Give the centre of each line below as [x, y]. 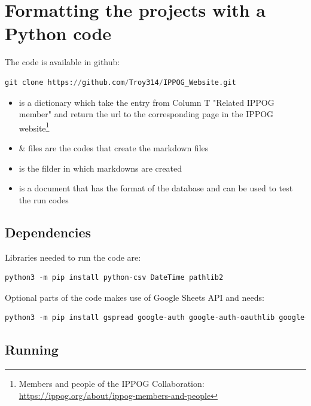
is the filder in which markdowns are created [100, 168]
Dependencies [48, 232]
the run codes [44, 199]
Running [32, 349]
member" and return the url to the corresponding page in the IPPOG [146, 114]
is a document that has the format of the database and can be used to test [156, 188]
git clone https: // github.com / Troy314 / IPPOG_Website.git [121, 82]
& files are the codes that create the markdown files [114, 147]
